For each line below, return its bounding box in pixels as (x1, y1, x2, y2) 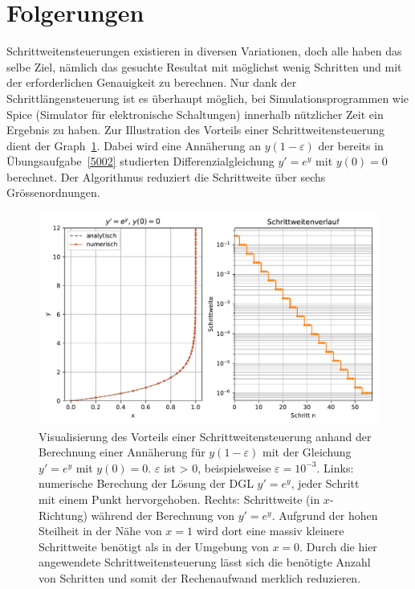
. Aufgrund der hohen (271, 506, 378, 523)
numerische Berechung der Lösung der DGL (39, 475, 254, 492)
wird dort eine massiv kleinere (196, 522, 344, 539)
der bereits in (318, 137, 384, 153)
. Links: (316, 459, 354, 476)
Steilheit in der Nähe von (39, 522, 162, 539)
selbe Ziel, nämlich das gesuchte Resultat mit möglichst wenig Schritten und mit (6, 58, 402, 75)
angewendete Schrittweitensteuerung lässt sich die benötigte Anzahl (39, 554, 371, 571)
